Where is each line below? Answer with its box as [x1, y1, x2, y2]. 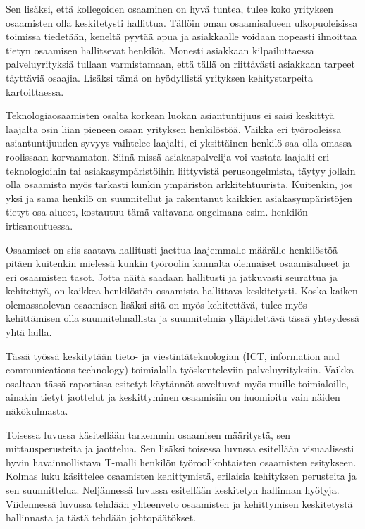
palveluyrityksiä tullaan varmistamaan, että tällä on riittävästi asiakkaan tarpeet [6, 56, 355, 71]
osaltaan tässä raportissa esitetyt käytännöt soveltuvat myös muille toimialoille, [6, 375, 349, 390]
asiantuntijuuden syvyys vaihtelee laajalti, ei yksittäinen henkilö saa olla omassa [6, 135, 352, 150]
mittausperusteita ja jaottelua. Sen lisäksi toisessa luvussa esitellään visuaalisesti [6, 441, 354, 456]
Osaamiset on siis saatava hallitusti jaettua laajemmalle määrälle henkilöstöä [6, 242, 338, 256]
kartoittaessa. [6, 84, 64, 99]
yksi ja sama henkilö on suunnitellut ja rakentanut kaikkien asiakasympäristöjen [6, 190, 353, 205]
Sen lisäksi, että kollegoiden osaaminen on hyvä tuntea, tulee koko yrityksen [6, 1, 334, 15]
